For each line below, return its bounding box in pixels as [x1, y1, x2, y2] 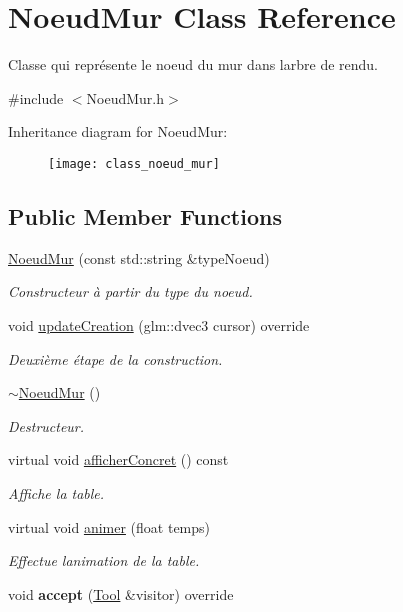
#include [8, 87, 64, 108]
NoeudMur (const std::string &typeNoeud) [8, 247, 270, 268]
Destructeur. [8, 415, 85, 436]
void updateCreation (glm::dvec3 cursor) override [8, 314, 310, 335]
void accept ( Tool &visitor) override [8, 583, 234, 604]
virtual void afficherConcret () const [8, 449, 229, 470]
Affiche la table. [8, 482, 105, 503]
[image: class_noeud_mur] [48, 156, 220, 171]
